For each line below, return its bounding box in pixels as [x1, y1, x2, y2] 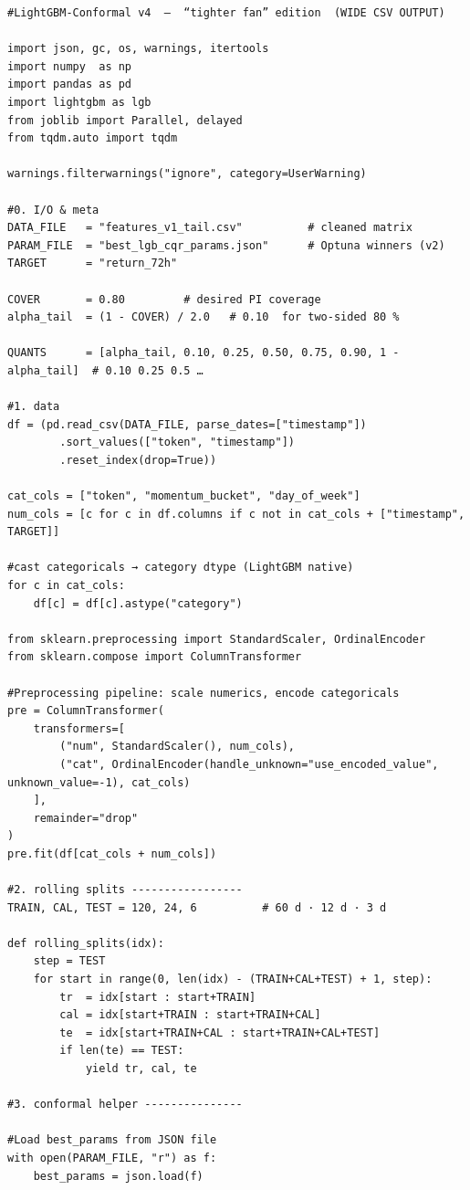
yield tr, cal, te [85, 1062, 197, 1076]
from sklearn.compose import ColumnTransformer [7, 650, 302, 664]
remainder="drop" [33, 811, 139, 825]
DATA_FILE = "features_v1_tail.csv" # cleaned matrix [7, 221, 413, 235]
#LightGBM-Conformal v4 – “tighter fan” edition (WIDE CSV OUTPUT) [7, 6, 445, 19]
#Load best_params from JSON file [7, 1133, 217, 1147]
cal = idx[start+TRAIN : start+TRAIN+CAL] [59, 1008, 321, 1022]
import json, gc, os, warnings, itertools [7, 42, 269, 56]
